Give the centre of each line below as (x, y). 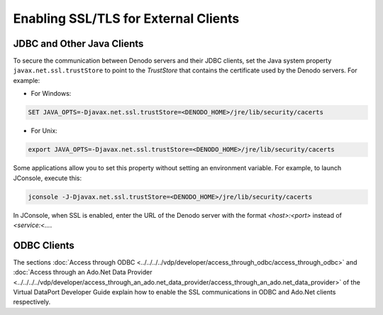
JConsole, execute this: (48, 178)
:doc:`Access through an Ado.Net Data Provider (83, 272)
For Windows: (51, 94)
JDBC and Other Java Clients (78, 44)
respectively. (32, 302)
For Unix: (44, 131)
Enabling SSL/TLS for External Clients (126, 18)
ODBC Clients (44, 245)
